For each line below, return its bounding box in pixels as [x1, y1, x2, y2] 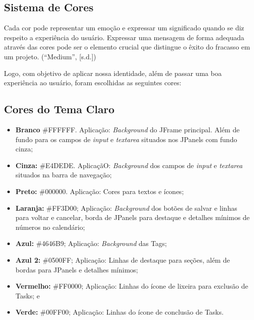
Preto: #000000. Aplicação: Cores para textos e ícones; [15, 186, 184, 196]
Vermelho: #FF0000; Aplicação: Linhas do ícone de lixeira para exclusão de [15, 281, 248, 291]
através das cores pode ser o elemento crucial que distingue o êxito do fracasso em [4, 42, 250, 52]
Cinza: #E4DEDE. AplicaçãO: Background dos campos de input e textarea [15, 160, 243, 170]
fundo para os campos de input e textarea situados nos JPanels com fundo [15, 134, 237, 144]
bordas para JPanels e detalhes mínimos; [15, 264, 138, 274]
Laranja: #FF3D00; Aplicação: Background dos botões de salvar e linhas [15, 202, 237, 213]
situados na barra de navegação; [15, 170, 112, 180]
